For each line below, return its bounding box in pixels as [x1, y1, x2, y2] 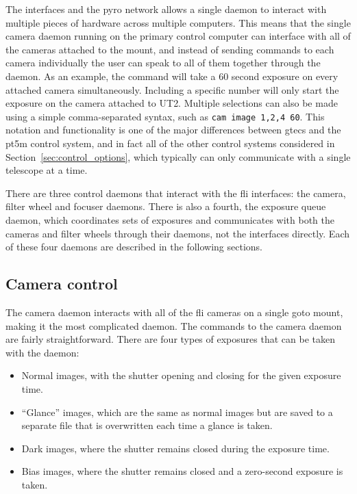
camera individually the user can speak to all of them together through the [5, 55, 321, 70]
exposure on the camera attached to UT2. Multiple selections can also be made [5, 96, 338, 110]
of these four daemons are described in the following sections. [5, 239, 262, 254]
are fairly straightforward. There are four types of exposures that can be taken [5, 332, 335, 346]
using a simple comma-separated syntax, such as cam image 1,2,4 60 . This [5, 109, 325, 123]
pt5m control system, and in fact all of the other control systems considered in [5, 136, 335, 150]
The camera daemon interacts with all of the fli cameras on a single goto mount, [5, 304, 343, 319]
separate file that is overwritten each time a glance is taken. [21, 418, 273, 432]
